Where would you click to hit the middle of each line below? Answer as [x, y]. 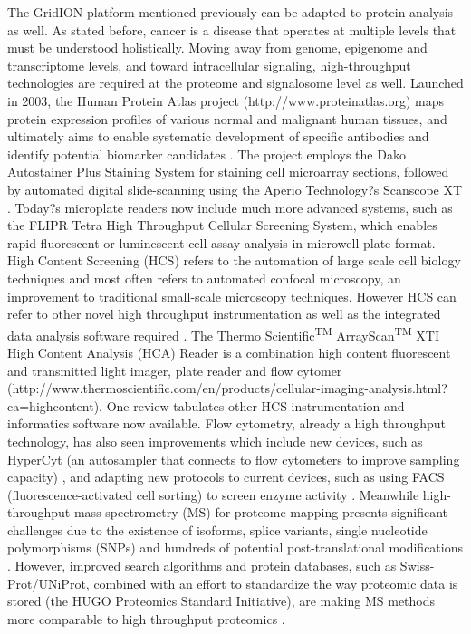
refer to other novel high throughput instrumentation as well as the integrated [224, 314]
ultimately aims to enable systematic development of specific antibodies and [218, 136]
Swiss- [417, 566]
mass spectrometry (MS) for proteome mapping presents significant [261, 512]
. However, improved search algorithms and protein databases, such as [202, 566]
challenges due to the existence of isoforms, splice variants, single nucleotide [217, 529]
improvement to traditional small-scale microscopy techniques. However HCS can [232, 296]
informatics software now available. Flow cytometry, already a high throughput [226, 423]
